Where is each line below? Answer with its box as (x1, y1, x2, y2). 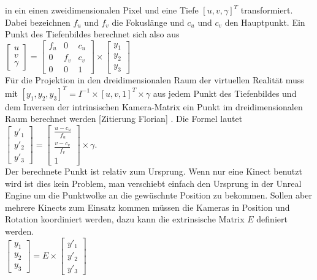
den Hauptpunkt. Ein (224, 15, 305, 28)
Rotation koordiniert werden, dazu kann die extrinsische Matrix (5, 213, 245, 225)
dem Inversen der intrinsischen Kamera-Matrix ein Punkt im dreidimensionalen (5, 100, 303, 113)
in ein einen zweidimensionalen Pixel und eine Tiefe (5, 4, 199, 16)
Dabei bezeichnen (5, 15, 71, 28)
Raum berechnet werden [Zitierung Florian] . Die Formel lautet (5, 112, 243, 125)
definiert (256, 213, 288, 225)
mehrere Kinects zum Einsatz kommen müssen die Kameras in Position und (5, 200, 290, 213)
